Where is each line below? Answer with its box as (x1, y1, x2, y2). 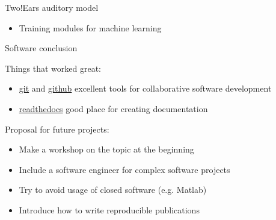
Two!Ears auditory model (5, 1, 99, 13)
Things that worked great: (5, 61, 101, 74)
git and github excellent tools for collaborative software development (19, 82, 272, 95)
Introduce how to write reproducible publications (19, 203, 200, 216)
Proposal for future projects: (5, 122, 109, 135)
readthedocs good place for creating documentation (19, 102, 208, 115)
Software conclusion (5, 42, 78, 54)
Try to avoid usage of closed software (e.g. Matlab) (19, 183, 207, 196)
